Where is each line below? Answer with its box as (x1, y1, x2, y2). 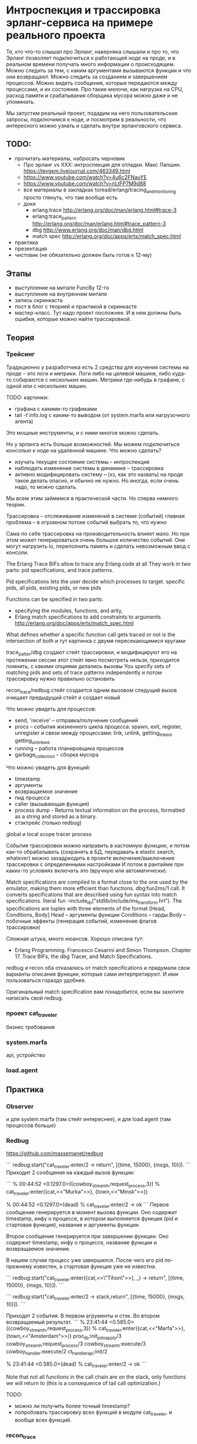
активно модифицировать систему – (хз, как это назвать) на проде (14, 471, 183, 478)
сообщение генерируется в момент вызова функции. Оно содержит (6, 1208, 178, 1215)
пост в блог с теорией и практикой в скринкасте (14, 303, 137, 310)
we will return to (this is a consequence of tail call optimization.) (6, 1380, 161, 1387)
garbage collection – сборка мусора (14, 751, 99, 759)
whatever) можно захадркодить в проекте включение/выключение (6, 854, 175, 861)
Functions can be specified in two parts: (6, 596, 103, 603)
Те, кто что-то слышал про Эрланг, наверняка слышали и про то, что (6, 48, 179, 55)
